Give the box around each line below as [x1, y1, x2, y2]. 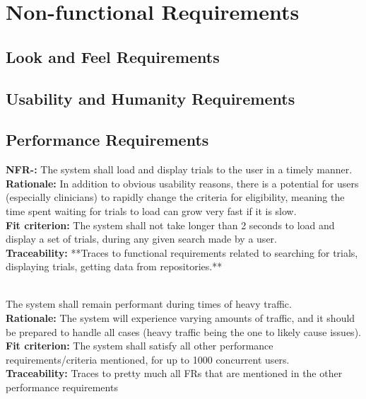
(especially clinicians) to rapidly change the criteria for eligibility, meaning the [6, 190, 345, 204]
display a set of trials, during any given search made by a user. [6, 231, 277, 246]
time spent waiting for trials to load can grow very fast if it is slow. [6, 203, 297, 218]
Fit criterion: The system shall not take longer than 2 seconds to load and [6, 217, 335, 232]
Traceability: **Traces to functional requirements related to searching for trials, [6, 245, 358, 260]
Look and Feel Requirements [6, 45, 220, 67]
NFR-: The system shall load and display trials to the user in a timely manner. [6, 162, 353, 177]
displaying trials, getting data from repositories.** [6, 259, 223, 274]
